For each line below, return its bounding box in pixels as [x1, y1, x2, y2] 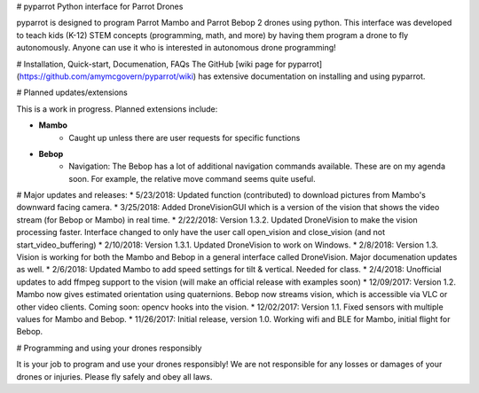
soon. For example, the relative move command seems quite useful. [68, 173, 316, 184]
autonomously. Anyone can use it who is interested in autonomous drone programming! [16, 43, 336, 53]
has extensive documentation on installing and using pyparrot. [198, 71, 426, 82]
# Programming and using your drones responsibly [16, 342, 202, 353]
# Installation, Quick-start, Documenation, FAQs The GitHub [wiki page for [16, 59, 287, 69]
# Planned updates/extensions [16, 87, 129, 98]
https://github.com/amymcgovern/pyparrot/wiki [19, 71, 194, 82]
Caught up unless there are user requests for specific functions [68, 132, 301, 143]
